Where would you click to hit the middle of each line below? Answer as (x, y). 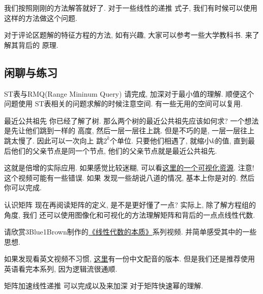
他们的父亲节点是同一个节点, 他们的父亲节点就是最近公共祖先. (114, 150)
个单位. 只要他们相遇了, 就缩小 (161, 140)
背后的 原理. (38, 45)
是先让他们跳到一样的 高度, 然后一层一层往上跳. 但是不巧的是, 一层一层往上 (129, 130)
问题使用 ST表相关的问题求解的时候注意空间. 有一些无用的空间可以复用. (123, 104)
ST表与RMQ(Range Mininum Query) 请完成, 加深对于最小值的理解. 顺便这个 (129, 93)
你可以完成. (23, 187)
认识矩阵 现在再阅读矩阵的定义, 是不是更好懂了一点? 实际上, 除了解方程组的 (130, 204)
